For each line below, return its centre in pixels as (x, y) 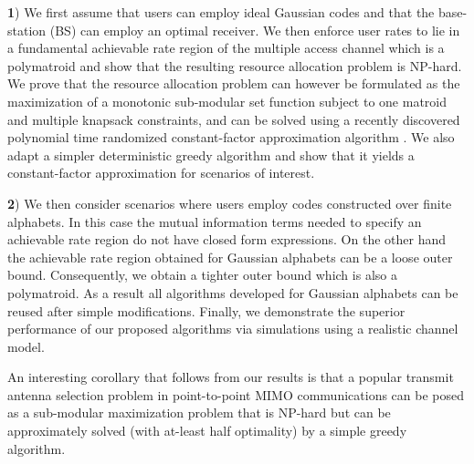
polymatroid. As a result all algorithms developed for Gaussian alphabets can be (233, 292)
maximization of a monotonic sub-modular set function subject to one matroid (227, 101)
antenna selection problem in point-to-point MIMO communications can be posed (236, 394)
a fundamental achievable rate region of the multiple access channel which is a (226, 48)
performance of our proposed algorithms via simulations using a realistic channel (233, 329)
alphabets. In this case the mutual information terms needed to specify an (215, 221)
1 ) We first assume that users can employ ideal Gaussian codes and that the (221, 12)
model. (26, 346)
